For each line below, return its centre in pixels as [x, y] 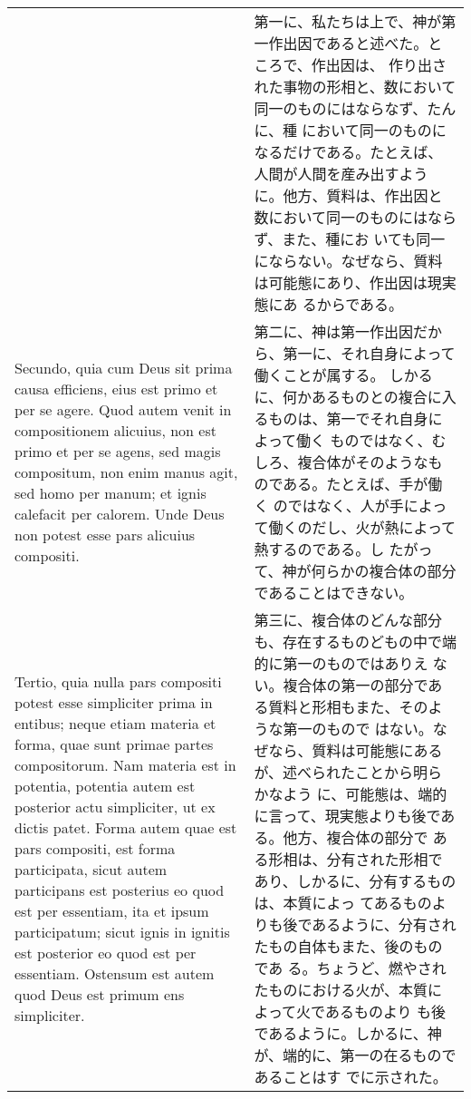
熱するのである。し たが [336, 549]
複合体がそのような [363, 462]
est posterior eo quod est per [106, 952]
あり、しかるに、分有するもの [355, 881]
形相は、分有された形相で [356, 859]
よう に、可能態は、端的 [365, 794]
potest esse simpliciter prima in [114, 702]
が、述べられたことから [334, 772]
